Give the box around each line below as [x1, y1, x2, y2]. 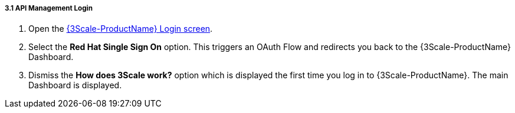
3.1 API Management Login [5, 4, 93, 12]
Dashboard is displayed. [28, 80, 122, 91]
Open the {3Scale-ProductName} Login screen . [28, 24, 213, 34]
